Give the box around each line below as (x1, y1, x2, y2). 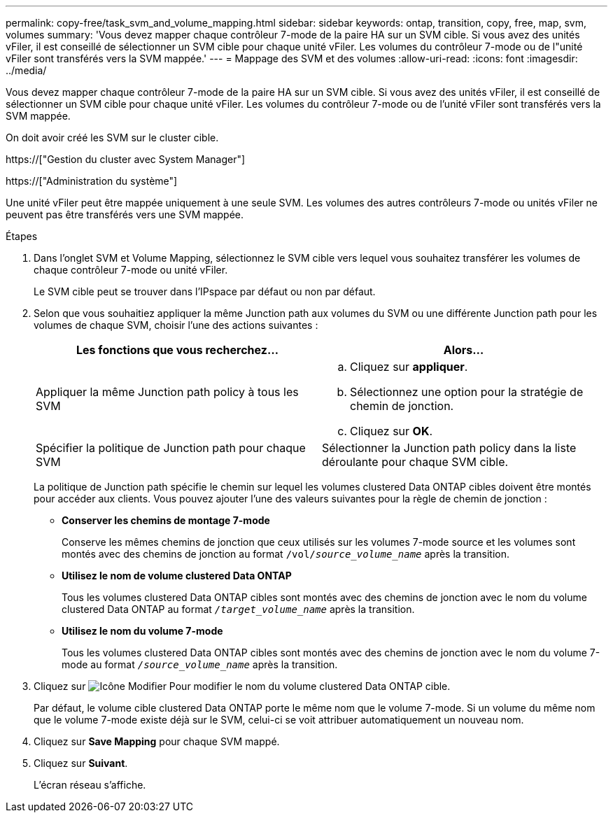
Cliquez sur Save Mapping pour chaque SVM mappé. (34, 735, 280, 747)
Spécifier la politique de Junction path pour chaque (36, 441, 306, 455)
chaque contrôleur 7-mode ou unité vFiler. (34, 264, 228, 276)
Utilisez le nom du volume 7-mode (62, 625, 223, 637)
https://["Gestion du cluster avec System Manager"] (6, 153, 246, 165)
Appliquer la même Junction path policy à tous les (36, 385, 299, 399)
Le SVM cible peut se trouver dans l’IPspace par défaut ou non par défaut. (34, 285, 376, 297)
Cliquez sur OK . (350, 424, 433, 438)
